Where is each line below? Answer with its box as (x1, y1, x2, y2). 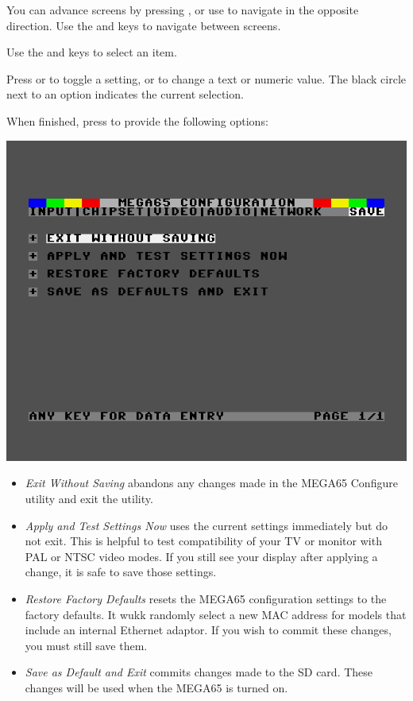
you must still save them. (25, 637, 148, 653)
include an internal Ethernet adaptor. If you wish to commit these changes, (25, 622, 392, 638)
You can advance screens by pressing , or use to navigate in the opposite (6, 2, 359, 17)
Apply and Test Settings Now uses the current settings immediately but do (25, 517, 388, 533)
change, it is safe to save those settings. (25, 564, 217, 580)
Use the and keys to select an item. (6, 44, 177, 60)
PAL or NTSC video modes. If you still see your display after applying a (25, 548, 378, 564)
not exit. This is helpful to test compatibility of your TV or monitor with (25, 533, 382, 549)
